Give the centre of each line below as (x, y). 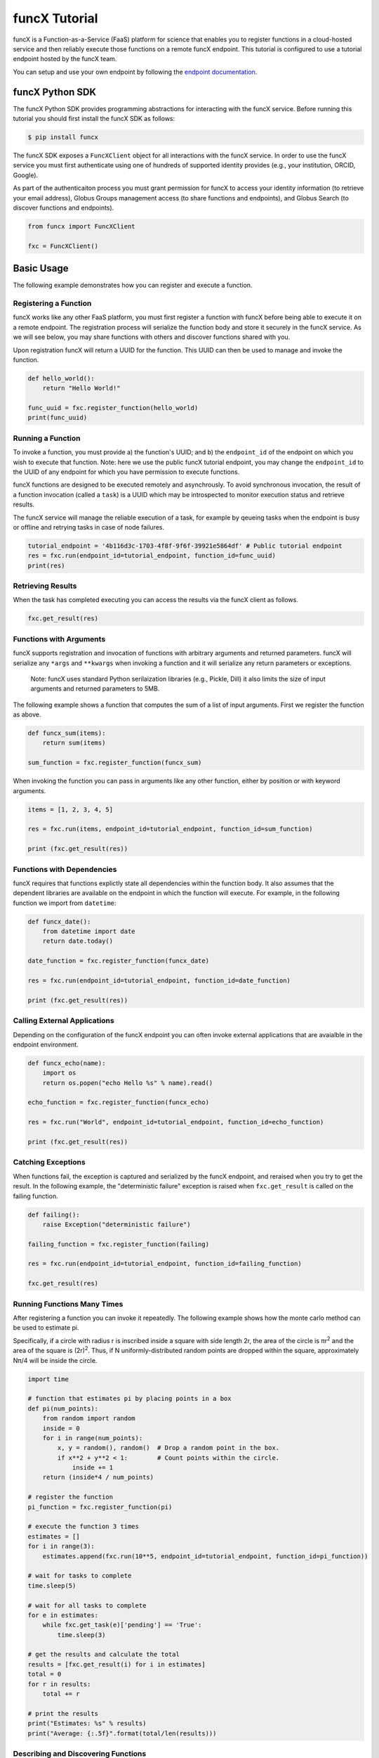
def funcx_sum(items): (67, 733)
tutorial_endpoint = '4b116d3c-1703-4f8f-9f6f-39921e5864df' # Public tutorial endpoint (185, 546)
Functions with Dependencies (65, 869)
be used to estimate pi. (46, 1328)
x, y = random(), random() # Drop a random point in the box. (168, 1448)
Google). (26, 175)
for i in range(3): (61, 1546)
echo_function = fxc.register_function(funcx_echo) (119, 1103)
